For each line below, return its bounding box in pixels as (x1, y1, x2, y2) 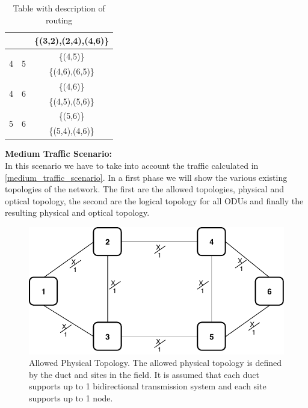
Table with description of (13, 2, 105, 14)
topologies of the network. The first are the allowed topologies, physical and (5, 183, 284, 195)
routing (45, 13, 73, 26)
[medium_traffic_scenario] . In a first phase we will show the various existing (5, 171, 288, 183)
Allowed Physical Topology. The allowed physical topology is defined (29, 356, 282, 369)
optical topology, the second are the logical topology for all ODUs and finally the (5, 194, 304, 207)
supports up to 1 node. (29, 391, 113, 404)
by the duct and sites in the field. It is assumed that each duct (29, 368, 260, 380)
